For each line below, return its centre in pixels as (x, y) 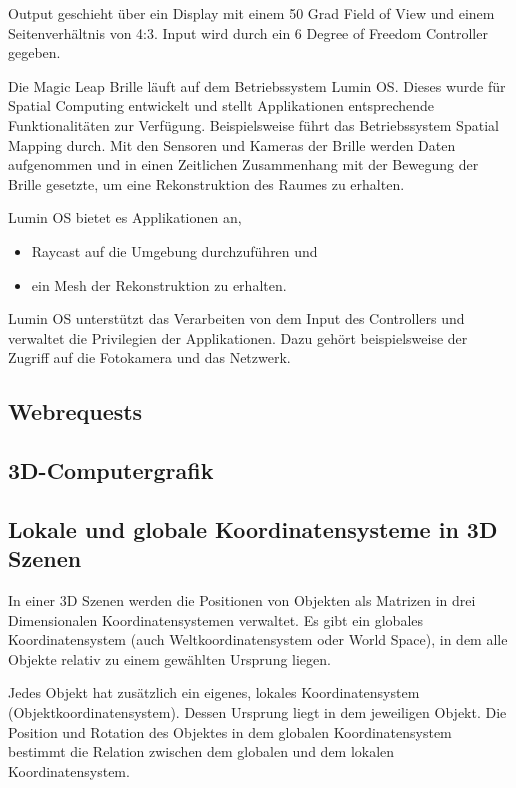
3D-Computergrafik (111, 470)
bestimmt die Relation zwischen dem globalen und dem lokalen (201, 751)
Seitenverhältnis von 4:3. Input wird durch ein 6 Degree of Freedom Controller (248, 32)
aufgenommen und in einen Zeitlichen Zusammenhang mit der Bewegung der (243, 164)
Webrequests (75, 411)
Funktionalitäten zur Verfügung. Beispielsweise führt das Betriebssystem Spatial (253, 124)
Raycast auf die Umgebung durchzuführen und (174, 250)
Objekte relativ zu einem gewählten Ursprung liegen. (169, 658)
